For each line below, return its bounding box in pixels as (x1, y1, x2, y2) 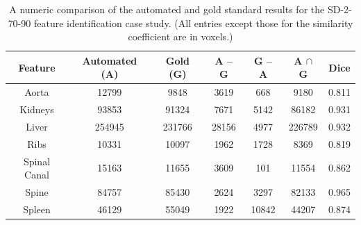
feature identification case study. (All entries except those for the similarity (33, 15, 353, 30)
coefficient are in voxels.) (128, 29, 233, 44)
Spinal (23, 153, 51, 168)
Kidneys (19, 102, 54, 117)
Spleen (23, 201, 51, 216)
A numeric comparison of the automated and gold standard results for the (9, 2, 325, 16)
